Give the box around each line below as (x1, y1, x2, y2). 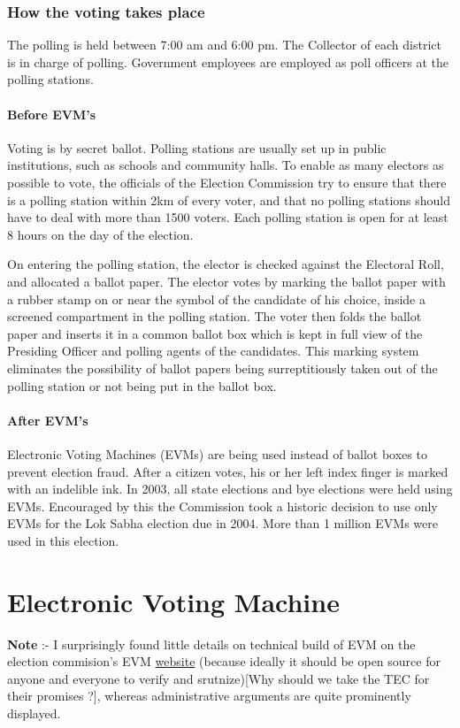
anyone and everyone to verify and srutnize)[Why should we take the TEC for (7, 669, 430, 687)
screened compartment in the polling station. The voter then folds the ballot (7, 307, 422, 326)
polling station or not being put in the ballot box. (7, 376, 277, 395)
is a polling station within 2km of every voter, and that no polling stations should (7, 190, 451, 209)
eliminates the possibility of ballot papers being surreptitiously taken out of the (7, 358, 438, 377)
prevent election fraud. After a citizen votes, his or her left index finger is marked (7, 462, 448, 480)
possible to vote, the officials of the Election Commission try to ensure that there (7, 172, 447, 191)
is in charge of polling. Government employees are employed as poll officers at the (7, 52, 449, 71)
